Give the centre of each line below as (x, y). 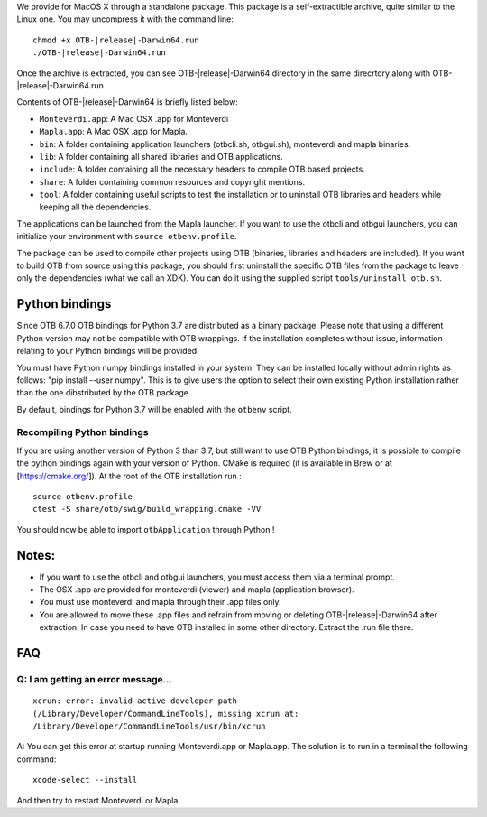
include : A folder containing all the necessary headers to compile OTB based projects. (202, 169)
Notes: (36, 555)
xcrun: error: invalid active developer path (135, 701)
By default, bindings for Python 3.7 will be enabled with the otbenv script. (154, 409)
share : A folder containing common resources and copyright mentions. (172, 181)
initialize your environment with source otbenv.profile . (127, 237)
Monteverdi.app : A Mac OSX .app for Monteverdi (134, 118)
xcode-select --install (85, 780)
